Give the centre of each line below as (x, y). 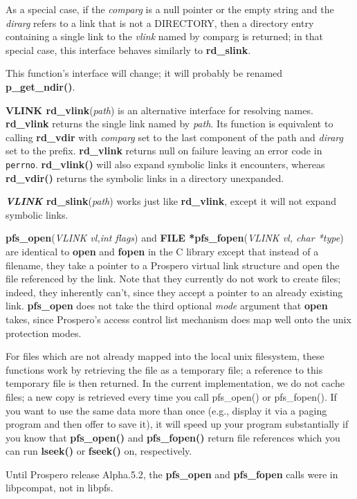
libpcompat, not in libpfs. (59, 488)
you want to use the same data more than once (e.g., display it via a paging (166, 410)
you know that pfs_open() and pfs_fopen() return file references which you (173, 437)
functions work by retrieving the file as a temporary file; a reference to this (164, 369)
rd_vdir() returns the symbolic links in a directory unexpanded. (145, 178)
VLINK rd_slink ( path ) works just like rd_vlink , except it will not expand (171, 201)
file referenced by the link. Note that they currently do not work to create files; (173, 279)
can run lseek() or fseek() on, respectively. (99, 451)
